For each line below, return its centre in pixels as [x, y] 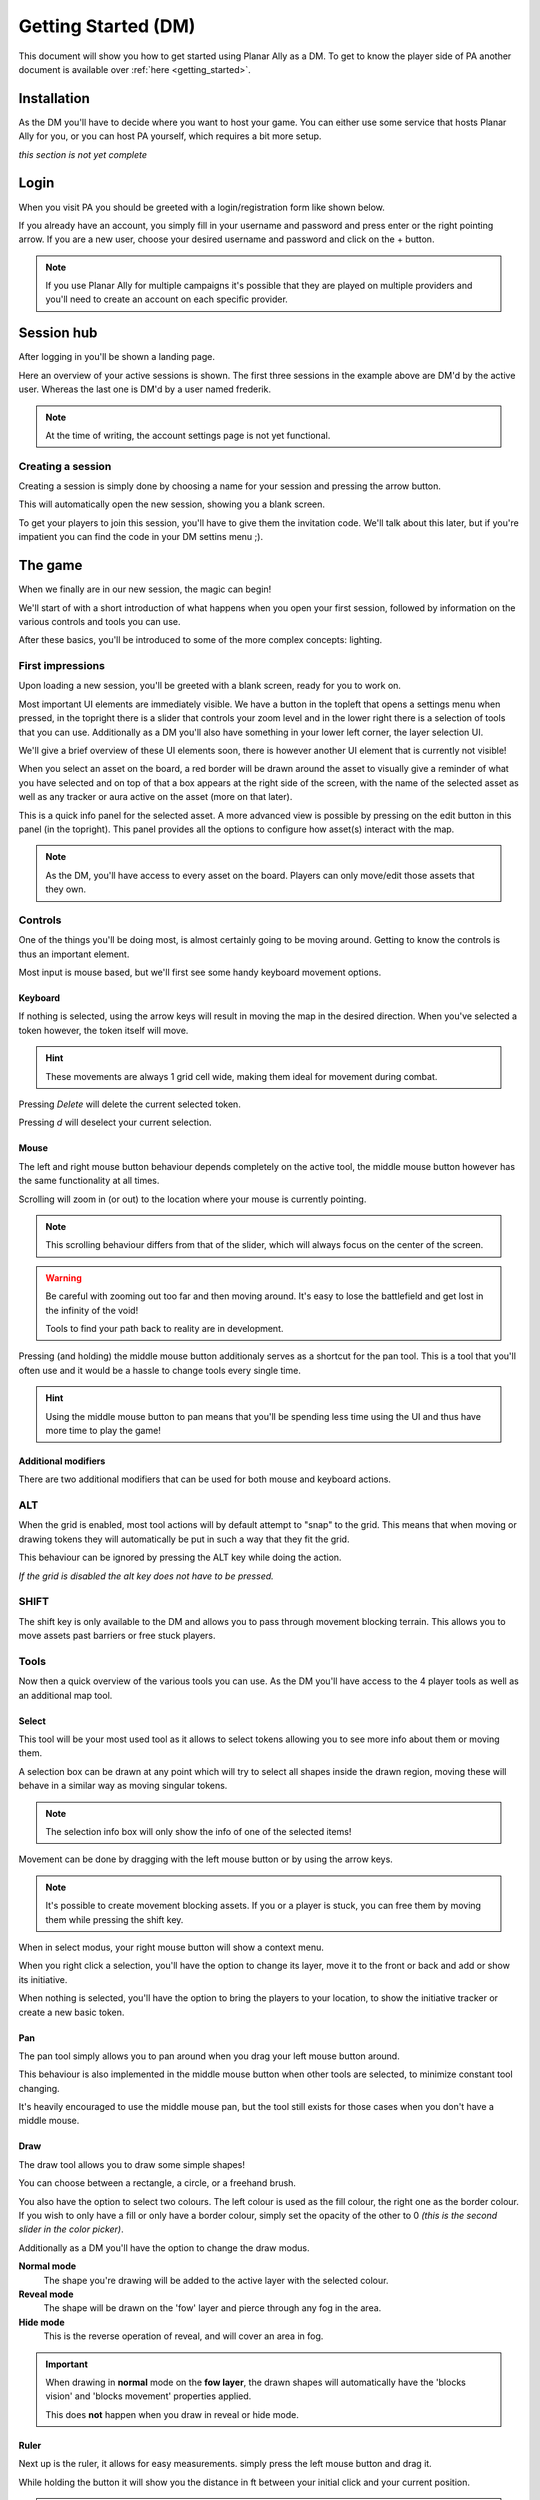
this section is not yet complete [82, 154]
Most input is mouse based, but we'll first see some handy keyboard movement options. [200, 972]
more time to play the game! [103, 1430]
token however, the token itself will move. [103, 1030]
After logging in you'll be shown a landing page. [116, 357]
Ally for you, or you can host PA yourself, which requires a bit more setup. [170, 136]
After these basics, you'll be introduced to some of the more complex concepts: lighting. [200, 640]
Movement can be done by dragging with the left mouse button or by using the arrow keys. [206, 1859]
